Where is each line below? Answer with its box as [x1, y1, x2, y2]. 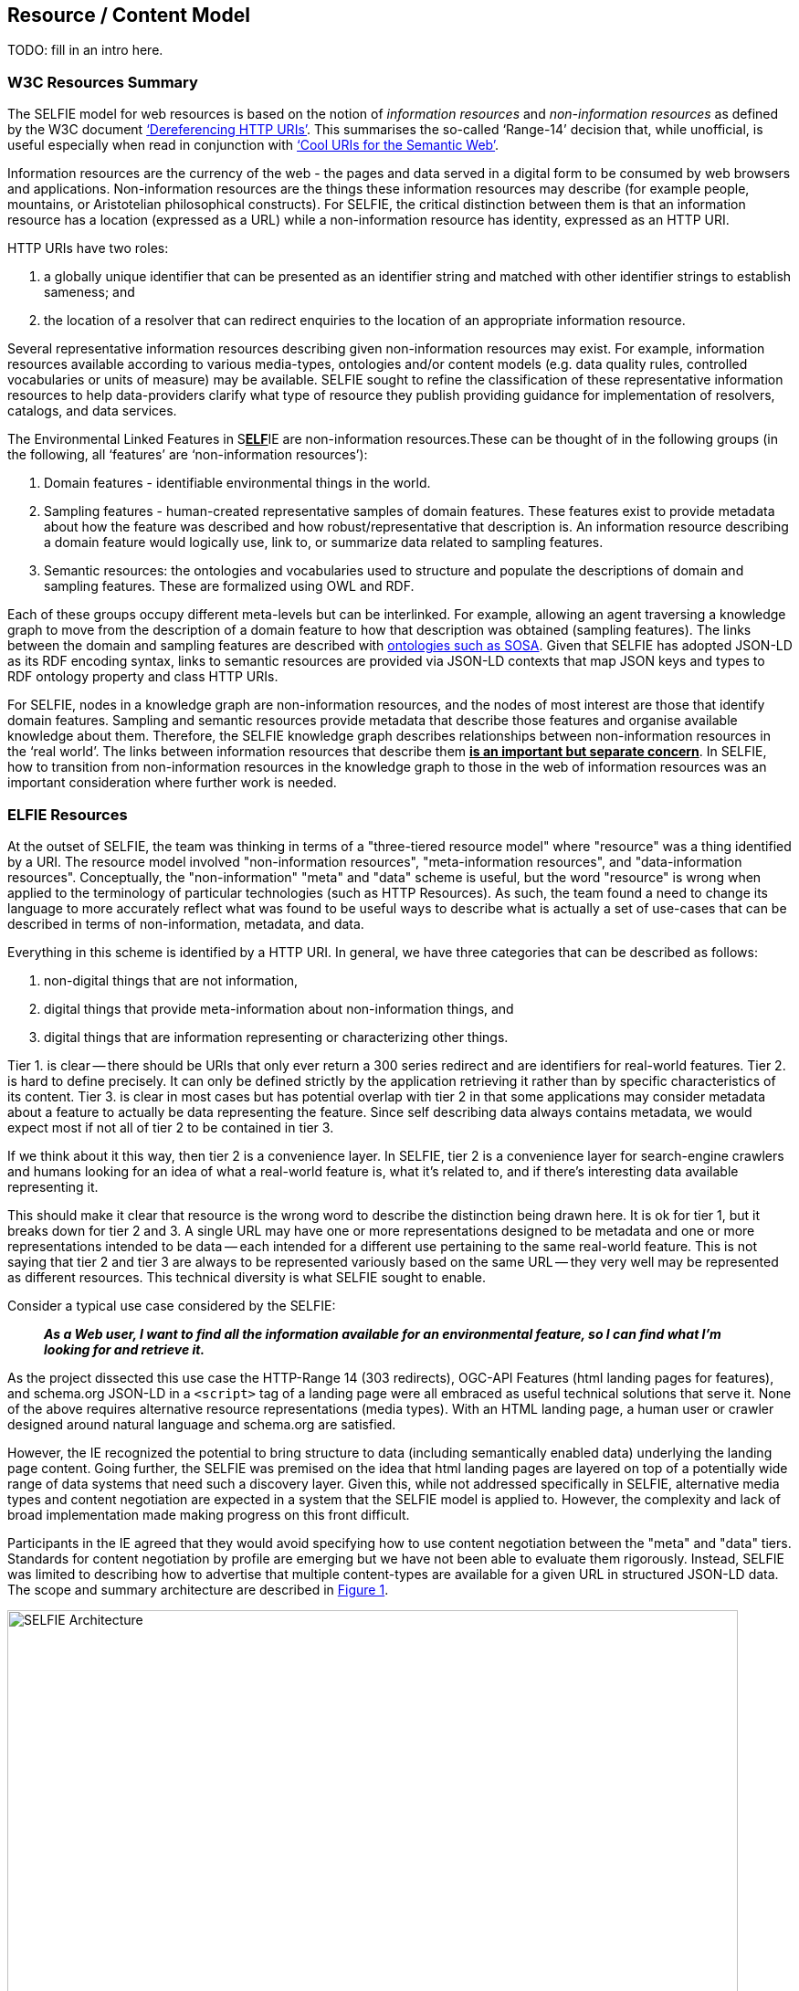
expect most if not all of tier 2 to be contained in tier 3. [7, 1119, 334, 1135]
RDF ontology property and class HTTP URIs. [7, 669, 279, 685]
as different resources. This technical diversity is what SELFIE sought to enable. [7, 1269, 487, 1285]
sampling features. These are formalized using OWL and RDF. [44, 578, 415, 595]
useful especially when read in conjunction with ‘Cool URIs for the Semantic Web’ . [7, 137, 499, 153]
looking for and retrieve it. [44, 1341, 205, 1357]
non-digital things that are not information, [44, 972, 299, 988]
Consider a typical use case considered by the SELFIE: [7, 1297, 336, 1313]
